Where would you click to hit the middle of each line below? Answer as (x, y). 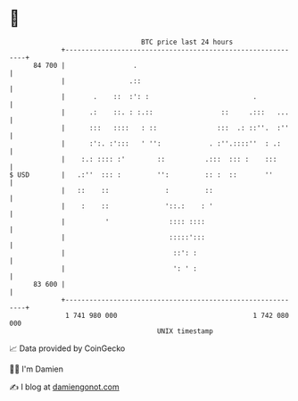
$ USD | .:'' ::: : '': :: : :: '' (141, 175)
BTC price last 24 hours (187, 42)
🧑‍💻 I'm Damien (37, 369)
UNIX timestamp (185, 331)
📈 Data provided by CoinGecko (67, 348)
